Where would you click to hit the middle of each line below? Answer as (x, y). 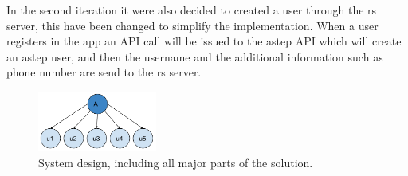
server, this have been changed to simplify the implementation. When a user (192, 25)
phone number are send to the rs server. (104, 72)
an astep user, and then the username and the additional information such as (195, 56)
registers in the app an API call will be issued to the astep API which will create (204, 41)
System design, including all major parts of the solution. (176, 162)
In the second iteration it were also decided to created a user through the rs (192, 10)
